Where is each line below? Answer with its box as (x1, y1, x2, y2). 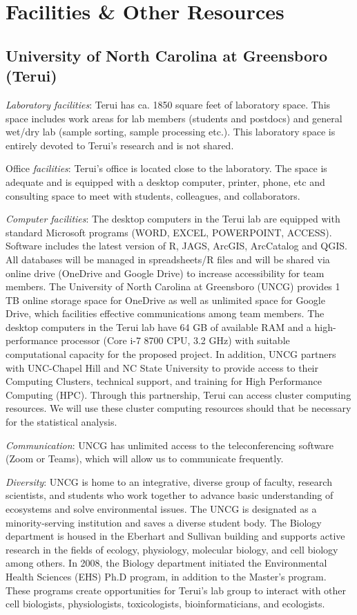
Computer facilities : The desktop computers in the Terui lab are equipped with (6, 211, 340, 226)
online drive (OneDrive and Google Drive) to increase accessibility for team (6, 265, 325, 280)
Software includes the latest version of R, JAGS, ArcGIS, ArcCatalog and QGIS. (6, 238, 347, 253)
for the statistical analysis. (6, 415, 117, 429)
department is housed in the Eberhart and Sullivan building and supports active (6, 529, 345, 543)
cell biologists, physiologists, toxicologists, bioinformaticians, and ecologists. (6, 596, 325, 611)
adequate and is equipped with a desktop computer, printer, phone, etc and (6, 174, 325, 189)
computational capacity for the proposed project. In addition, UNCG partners (6, 347, 336, 361)
